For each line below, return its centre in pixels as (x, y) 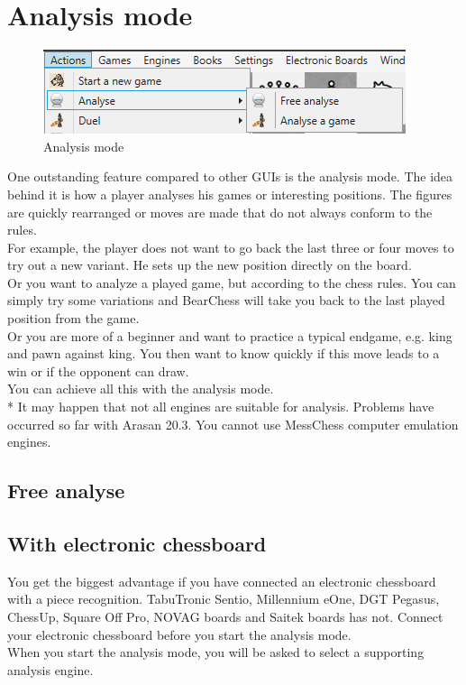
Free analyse (66, 491)
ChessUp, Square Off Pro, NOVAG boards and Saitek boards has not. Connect (225, 616)
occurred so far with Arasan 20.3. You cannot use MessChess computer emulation (233, 424)
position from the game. (73, 318)
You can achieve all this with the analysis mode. (141, 389)
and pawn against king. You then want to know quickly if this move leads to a (224, 353)
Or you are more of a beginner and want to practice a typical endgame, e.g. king (230, 335)
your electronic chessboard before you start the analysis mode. (179, 634)
